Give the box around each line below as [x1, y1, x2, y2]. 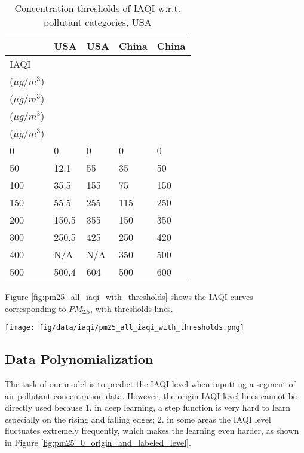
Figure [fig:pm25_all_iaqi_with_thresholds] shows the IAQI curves [5, 290, 253, 302]
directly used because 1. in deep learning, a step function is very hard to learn [5, 401, 291, 414]
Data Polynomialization [5, 350, 153, 368]
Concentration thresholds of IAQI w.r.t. [14, 1, 181, 15]
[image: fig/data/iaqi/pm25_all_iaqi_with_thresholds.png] [5, 323, 244, 332]
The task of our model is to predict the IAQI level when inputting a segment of [5, 378, 296, 390]
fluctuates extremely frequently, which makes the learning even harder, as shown [5, 424, 299, 437]
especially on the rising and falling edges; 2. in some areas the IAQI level [5, 412, 271, 425]
